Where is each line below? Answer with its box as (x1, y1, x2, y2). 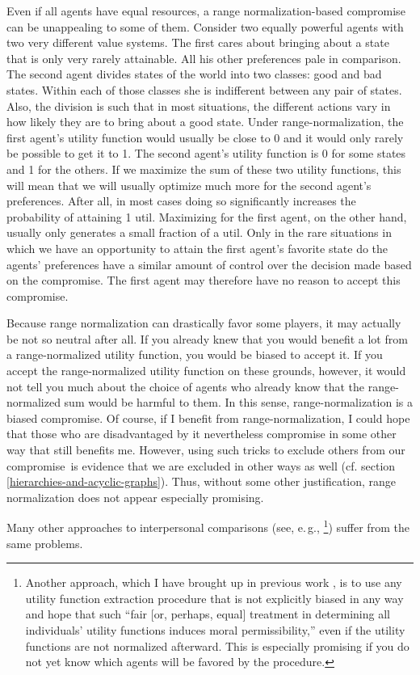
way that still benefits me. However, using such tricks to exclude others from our (6, 441, 405, 458)
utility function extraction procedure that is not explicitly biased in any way (25, 589, 404, 606)
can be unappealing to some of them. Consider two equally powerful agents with (6, 18, 404, 35)
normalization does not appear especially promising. (6, 488, 264, 505)
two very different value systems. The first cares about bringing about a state (6, 34, 389, 51)
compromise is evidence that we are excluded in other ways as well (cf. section (6, 457, 396, 474)
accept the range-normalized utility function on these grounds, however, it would (6, 362, 406, 379)
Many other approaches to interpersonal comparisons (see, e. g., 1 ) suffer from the (6, 517, 409, 536)
